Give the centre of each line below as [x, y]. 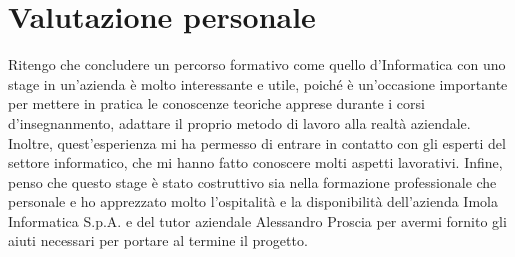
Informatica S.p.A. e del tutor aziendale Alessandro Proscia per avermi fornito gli [257, 220]
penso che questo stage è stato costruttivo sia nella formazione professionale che [252, 181]
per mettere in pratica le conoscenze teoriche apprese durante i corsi [216, 103]
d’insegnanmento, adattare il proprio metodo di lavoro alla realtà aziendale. [239, 122]
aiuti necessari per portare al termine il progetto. [158, 240]
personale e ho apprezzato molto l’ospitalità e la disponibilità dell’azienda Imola [253, 201]
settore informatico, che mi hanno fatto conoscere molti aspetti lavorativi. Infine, [255, 162]
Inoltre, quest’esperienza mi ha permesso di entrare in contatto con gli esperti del [257, 142]
